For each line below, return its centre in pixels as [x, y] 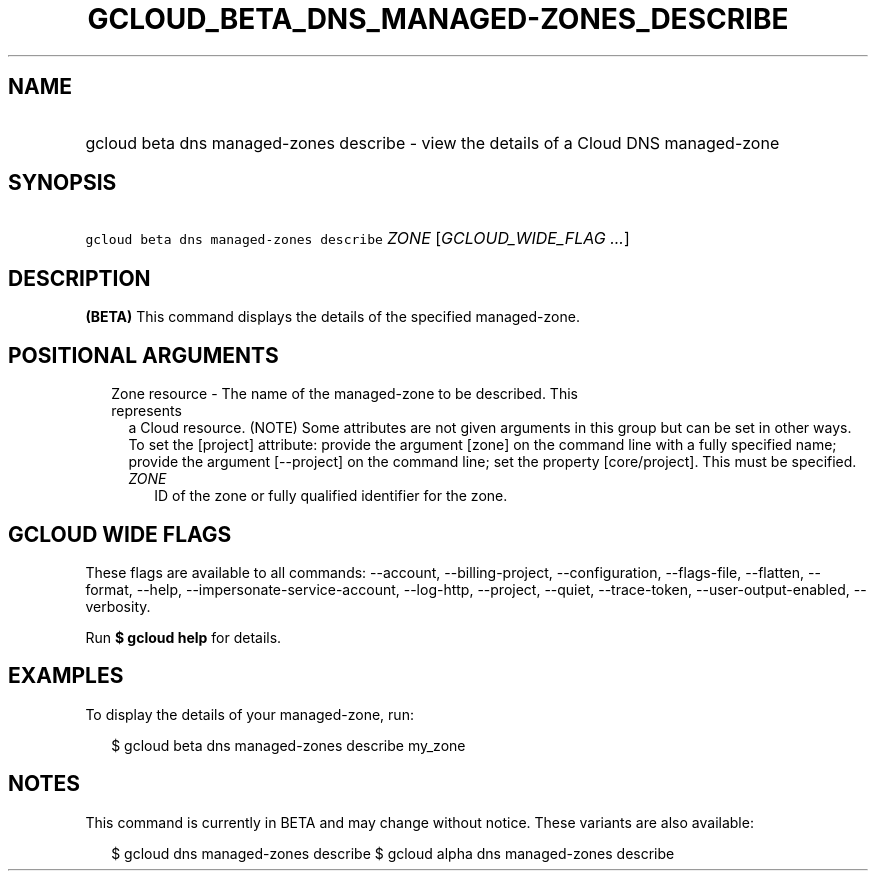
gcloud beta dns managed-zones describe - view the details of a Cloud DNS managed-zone [432, 142]
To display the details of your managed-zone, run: [249, 714]
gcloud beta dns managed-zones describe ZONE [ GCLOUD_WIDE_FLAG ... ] [357, 238]
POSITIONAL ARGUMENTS [143, 355]
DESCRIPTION [79, 278]
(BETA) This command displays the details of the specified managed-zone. [332, 317]
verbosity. [118, 606]
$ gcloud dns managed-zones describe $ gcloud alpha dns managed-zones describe [393, 853]
